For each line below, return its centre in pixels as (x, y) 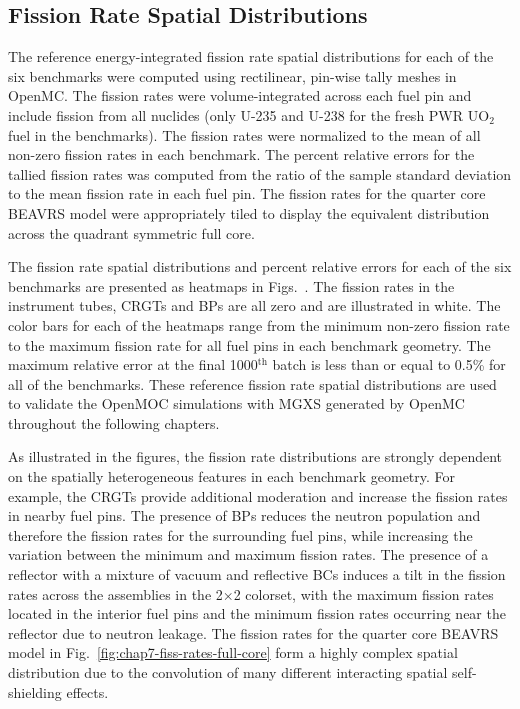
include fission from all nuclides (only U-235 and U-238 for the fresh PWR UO (249, 114)
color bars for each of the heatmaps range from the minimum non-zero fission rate (259, 324)
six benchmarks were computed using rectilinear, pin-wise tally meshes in (232, 75)
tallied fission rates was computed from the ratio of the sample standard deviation (260, 173)
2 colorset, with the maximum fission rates (363, 593)
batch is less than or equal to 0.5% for (389, 364)
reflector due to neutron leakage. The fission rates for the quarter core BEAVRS (253, 632)
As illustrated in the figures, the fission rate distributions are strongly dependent (255, 456)
